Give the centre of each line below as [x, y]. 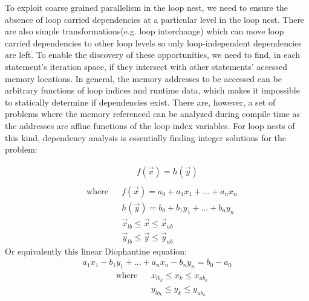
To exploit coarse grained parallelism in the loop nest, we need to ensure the [146, 7]
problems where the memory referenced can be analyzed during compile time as [153, 114]
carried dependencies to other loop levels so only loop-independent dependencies [153, 43]
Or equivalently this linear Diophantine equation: [96, 251]
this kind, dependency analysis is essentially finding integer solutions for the [146, 137]
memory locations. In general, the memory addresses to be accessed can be [143, 78]
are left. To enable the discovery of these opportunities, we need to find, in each [152, 55]
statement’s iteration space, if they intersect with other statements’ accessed [146, 66]
